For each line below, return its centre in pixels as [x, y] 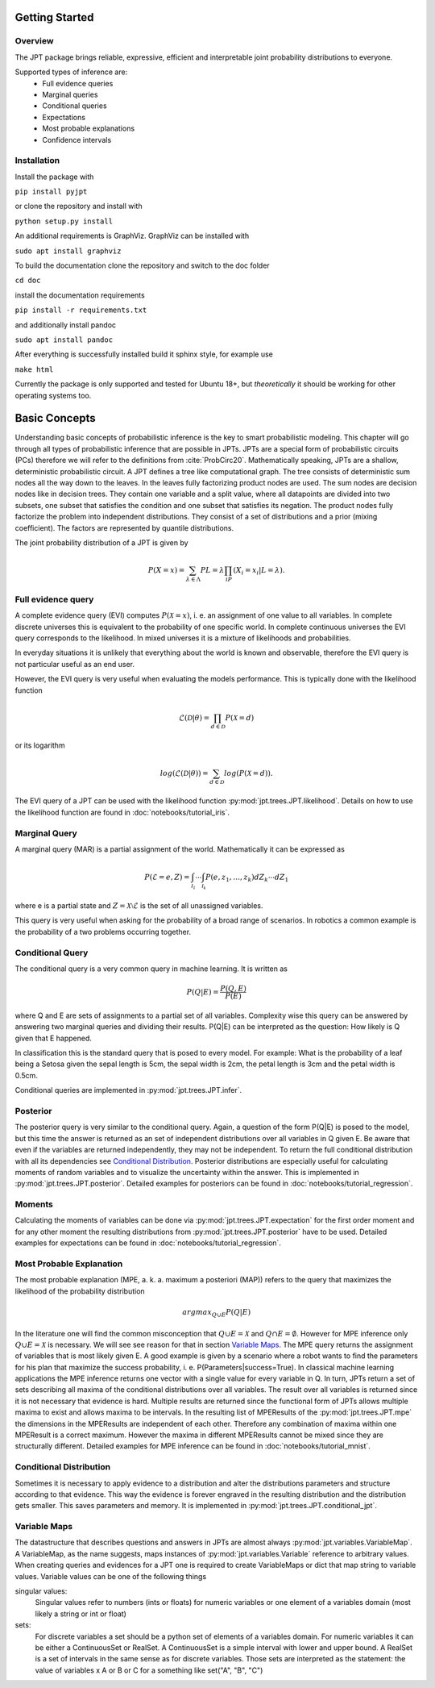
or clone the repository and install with [79, 206]
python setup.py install [64, 221]
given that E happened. [54, 1038]
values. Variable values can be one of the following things [111, 1576]
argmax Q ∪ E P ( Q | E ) [217, 1313]
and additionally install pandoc [66, 325]
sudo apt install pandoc [64, 340]
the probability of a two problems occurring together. [103, 932]
